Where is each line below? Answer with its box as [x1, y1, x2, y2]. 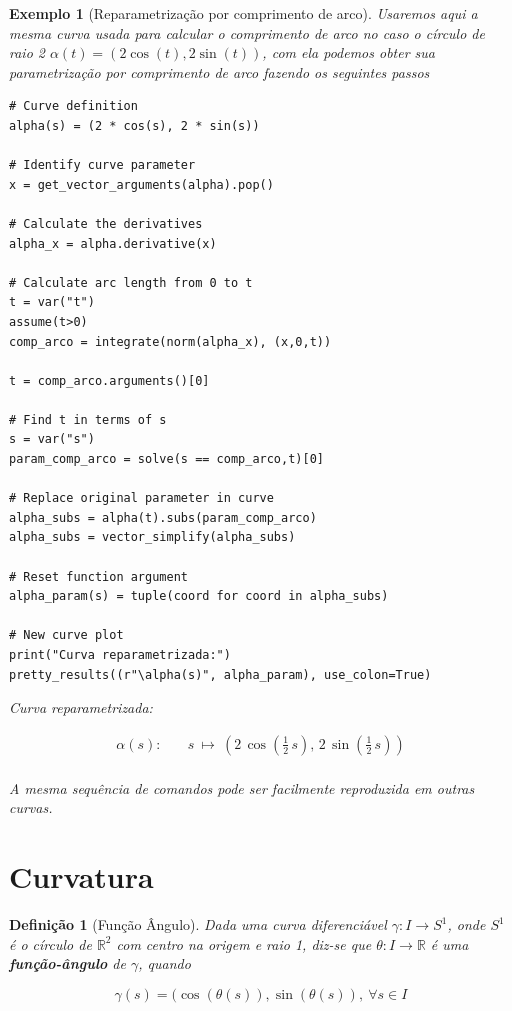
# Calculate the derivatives [9, 216, 203, 231]
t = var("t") [9, 295, 95, 310]
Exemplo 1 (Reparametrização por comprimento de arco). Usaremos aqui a [9, 3, 478, 23]
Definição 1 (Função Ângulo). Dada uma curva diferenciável [9, 914, 387, 935]
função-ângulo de [9, 953, 126, 974]
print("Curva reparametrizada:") [9, 648, 231, 662]
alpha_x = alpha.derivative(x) [9, 236, 217, 251]
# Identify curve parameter [9, 158, 196, 173]
